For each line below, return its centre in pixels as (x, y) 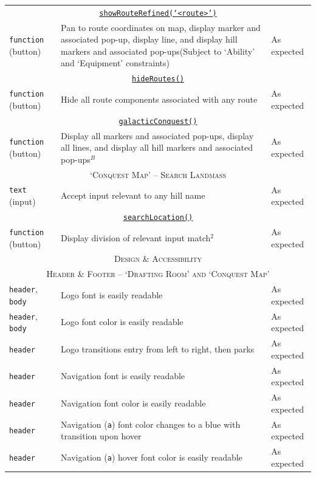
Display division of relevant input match (136, 237)
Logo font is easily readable (112, 294)
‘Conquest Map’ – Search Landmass (158, 174)
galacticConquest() (158, 121)
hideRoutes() (158, 79)
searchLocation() (158, 217)
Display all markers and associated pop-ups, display (157, 135)
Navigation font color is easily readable (133, 403)
